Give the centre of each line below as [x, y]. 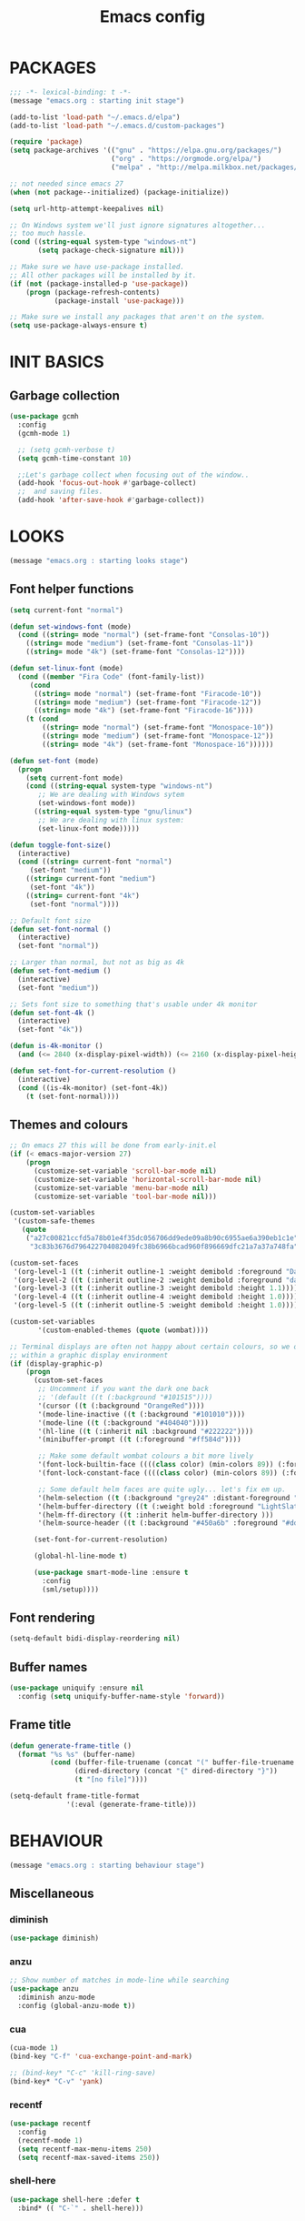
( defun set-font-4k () [52, 1013]
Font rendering [52, 1618]
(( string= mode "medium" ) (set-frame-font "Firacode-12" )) [147, 702]
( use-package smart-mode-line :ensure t [111, 1572]
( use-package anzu [44, 1989]
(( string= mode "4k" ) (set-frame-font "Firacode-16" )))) [143, 711]
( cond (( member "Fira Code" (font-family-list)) [111, 676]
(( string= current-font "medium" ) [91, 879]
